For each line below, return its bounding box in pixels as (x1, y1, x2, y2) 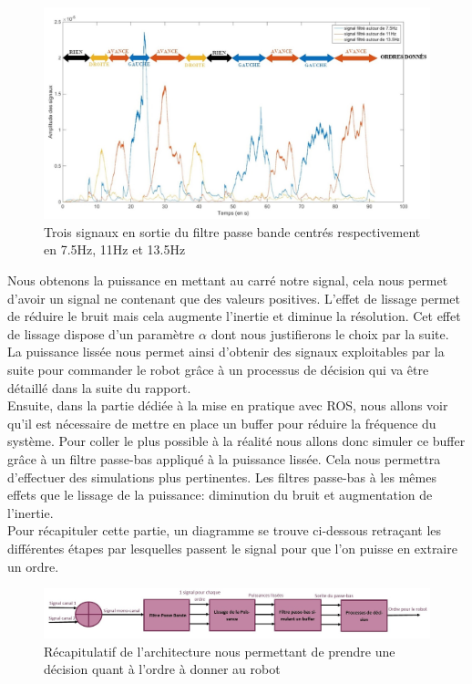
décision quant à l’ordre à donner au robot (44, 659, 281, 679)
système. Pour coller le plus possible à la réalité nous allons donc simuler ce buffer (7, 431, 466, 451)
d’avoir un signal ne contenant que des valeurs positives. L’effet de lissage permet (7, 288, 461, 307)
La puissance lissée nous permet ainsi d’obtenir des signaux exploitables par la (7, 342, 445, 361)
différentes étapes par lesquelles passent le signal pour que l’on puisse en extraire (7, 538, 457, 557)
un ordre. (7, 556, 59, 575)
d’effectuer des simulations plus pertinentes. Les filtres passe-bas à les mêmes (7, 467, 436, 486)
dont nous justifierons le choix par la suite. (210, 324, 449, 343)
